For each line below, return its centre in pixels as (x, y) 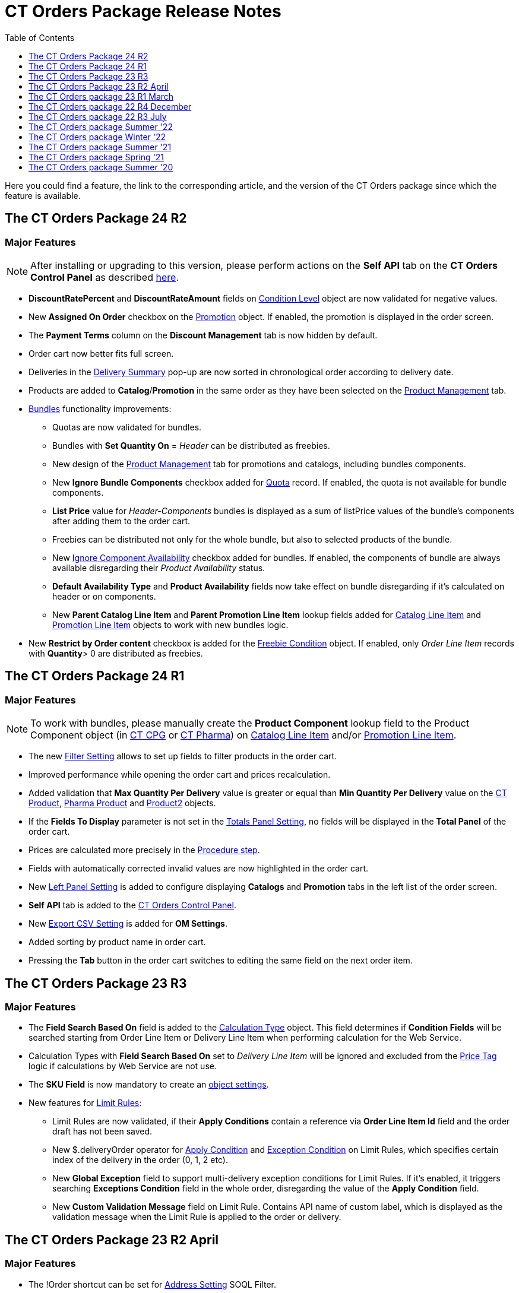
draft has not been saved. (102, 1132)
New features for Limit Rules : (85, 1103)
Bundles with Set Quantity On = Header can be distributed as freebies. (191, 445)
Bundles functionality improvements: (100, 408)
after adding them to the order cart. (121, 521)
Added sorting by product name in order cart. (117, 942)
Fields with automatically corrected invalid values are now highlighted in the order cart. (199, 869)
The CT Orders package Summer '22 (101, 126)
